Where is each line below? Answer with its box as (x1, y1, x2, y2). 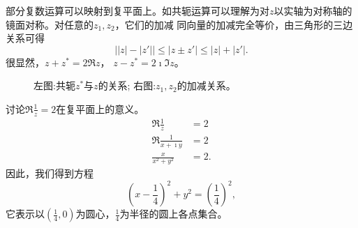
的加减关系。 (177, 78, 236, 93)
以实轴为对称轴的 (274, 3, 352, 17)
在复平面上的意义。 (56, 101, 144, 116)
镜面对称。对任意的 (6, 17, 94, 31)
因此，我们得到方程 (6, 166, 94, 181)
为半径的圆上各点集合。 (119, 206, 228, 221)
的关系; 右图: (98, 78, 156, 93)
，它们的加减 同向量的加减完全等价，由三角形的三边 (114, 17, 353, 31)
